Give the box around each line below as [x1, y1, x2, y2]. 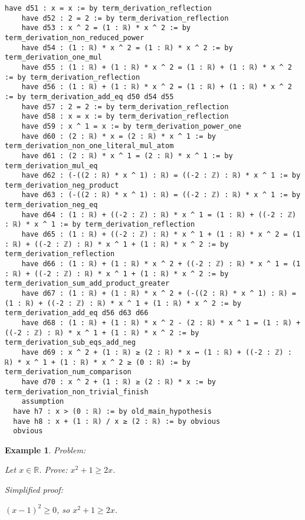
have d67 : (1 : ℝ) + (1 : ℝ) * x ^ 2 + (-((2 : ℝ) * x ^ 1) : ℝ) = [21, 289, 296, 298]
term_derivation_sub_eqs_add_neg [5, 338, 136, 347]
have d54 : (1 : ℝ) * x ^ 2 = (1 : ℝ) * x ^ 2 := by [21, 43, 233, 52]
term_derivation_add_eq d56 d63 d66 [5, 309, 149, 318]
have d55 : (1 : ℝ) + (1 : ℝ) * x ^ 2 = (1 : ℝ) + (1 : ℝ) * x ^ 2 [21, 63, 292, 71]
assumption [21, 397, 64, 406]
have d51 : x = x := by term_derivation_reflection [5, 4, 212, 12]
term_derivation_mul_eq [5, 161, 98, 170]
